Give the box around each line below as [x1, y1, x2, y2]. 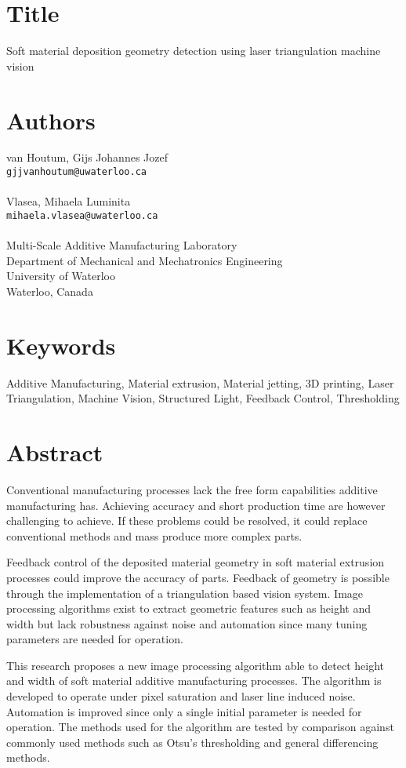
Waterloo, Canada [6, 282, 93, 299]
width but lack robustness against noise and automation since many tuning [6, 615, 368, 632]
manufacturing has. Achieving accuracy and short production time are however [6, 497, 386, 513]
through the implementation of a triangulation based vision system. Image [6, 584, 364, 601]
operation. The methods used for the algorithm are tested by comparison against [6, 719, 394, 735]
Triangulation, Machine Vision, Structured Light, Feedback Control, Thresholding [6, 390, 400, 406]
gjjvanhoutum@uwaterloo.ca [6, 166, 147, 178]
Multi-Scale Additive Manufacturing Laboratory [6, 237, 237, 253]
